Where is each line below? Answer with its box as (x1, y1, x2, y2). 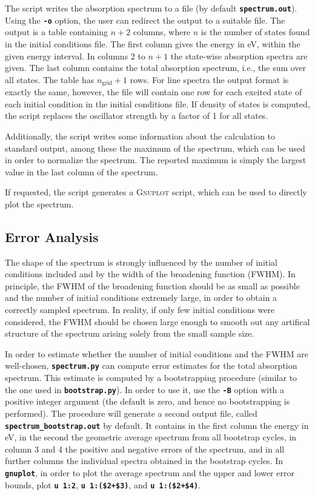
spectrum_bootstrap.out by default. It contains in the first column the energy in (5, 419, 309, 431)
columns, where (133, 25, 191, 38)
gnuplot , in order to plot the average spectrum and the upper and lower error (5, 466, 294, 479)
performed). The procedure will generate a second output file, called (5, 406, 257, 419)
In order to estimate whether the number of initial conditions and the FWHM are (5, 347, 309, 360)
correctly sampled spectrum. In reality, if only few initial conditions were (5, 303, 275, 316)
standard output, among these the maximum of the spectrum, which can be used (5, 141, 305, 154)
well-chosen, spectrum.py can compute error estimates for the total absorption (5, 359, 297, 372)
